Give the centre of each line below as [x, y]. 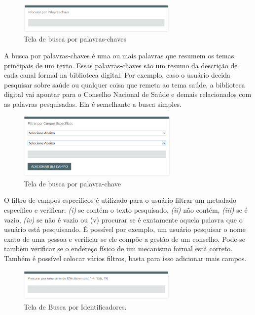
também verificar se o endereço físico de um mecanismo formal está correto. [118, 248]
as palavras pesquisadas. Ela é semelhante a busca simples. [93, 104]
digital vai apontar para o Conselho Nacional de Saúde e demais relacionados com [128, 94]
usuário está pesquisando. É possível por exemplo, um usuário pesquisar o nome [125, 229]
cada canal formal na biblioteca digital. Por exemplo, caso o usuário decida [117, 75]
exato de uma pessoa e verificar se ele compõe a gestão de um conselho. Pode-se [125, 239]
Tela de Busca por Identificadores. [75, 306]
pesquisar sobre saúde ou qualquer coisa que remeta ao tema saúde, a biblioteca [125, 84]
